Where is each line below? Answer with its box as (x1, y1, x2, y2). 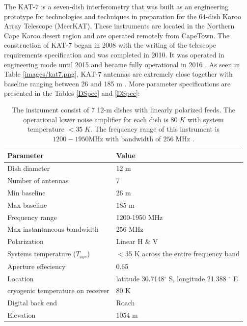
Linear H (116, 236, 143, 246)
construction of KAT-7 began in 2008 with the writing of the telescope (4, 40, 216, 50)
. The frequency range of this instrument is (90, 124, 220, 134)
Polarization (7, 236, 44, 246)
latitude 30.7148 (116, 273, 165, 283)
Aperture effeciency (7, 261, 66, 271)
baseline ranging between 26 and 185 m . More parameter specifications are (4, 78, 231, 88)
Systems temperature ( (7, 248, 76, 259)
